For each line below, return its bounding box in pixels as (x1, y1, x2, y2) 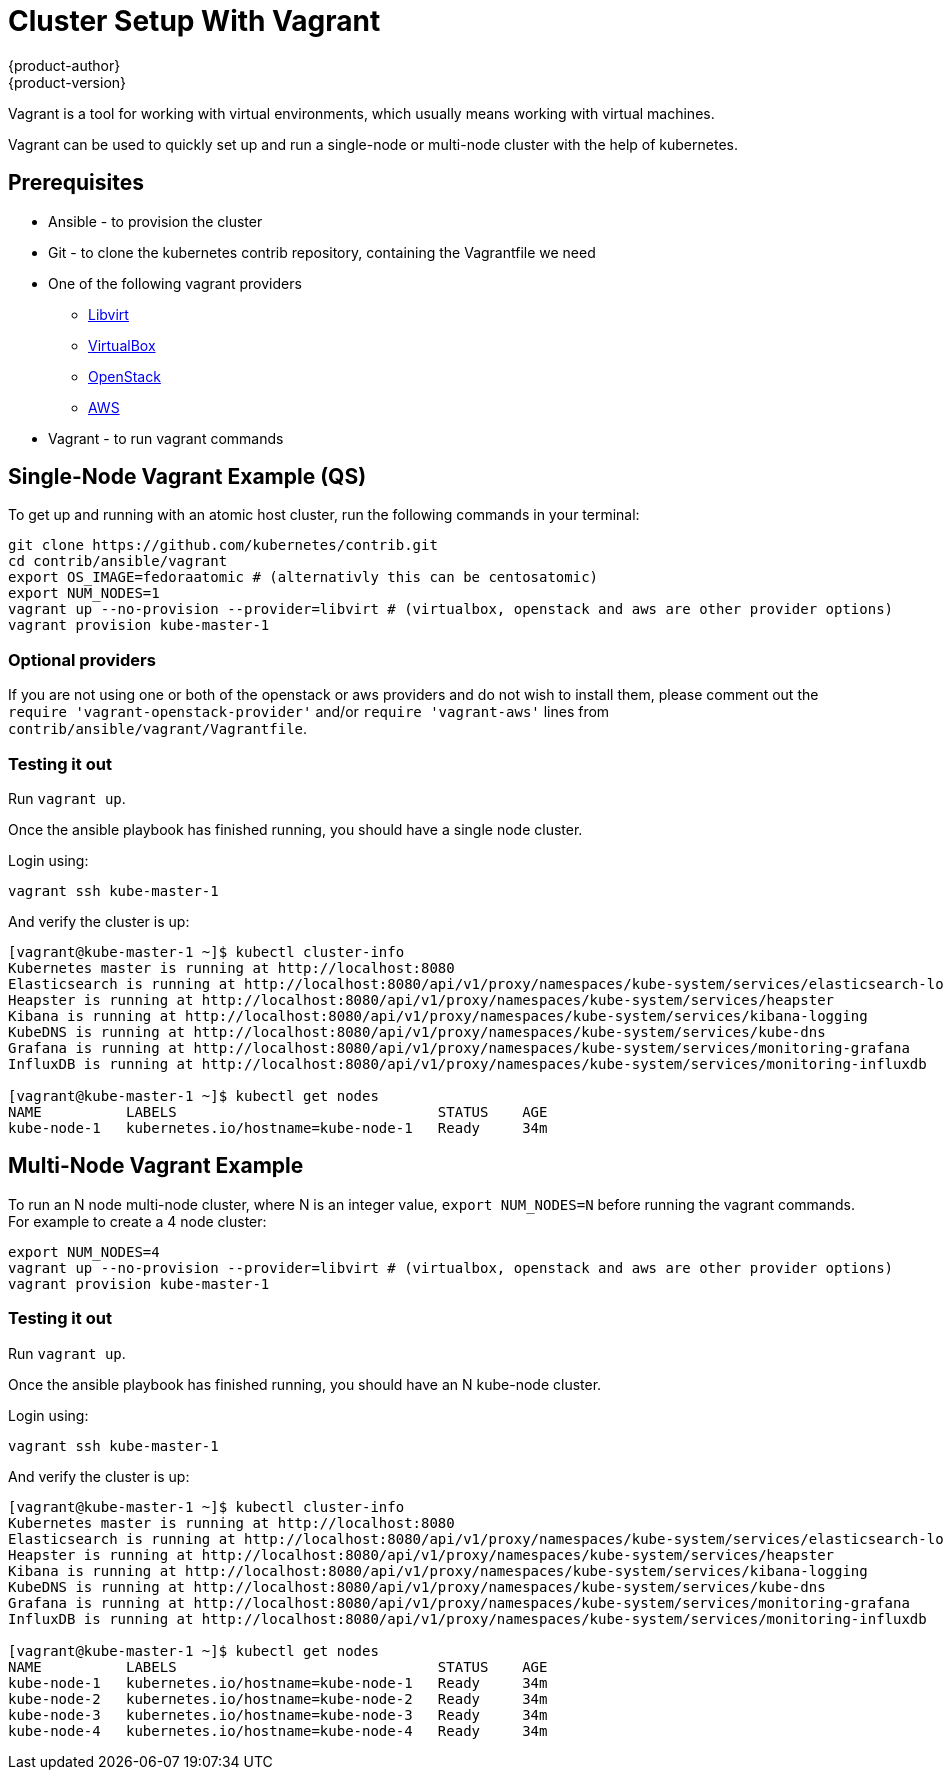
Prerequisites (8, 170, 144, 196)
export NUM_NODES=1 (8, 585, 160, 602)
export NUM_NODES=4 (8, 1243, 160, 1260)
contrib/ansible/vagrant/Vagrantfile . (8, 720, 308, 738)
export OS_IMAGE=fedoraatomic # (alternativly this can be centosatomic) (8, 569, 599, 586)
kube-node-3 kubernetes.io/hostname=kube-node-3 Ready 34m (8, 1706, 548, 1723)
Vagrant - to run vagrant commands (48, 429, 284, 447)
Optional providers (8, 649, 156, 670)
